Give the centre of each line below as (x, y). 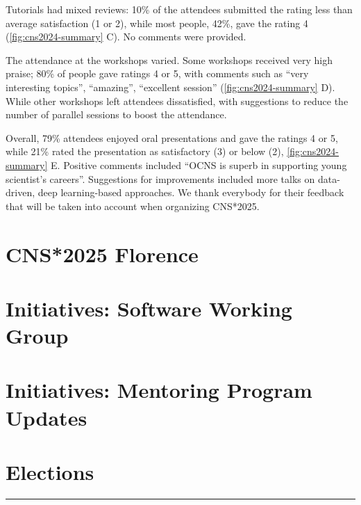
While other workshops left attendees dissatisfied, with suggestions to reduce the (177, 101)
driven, (20, 192)
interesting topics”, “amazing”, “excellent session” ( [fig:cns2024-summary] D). (170, 87)
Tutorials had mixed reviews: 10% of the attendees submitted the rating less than (179, 9)
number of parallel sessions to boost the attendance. (116, 114)
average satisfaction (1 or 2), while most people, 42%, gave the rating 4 (157, 23)
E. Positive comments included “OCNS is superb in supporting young (199, 165)
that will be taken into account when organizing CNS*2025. (133, 206)
